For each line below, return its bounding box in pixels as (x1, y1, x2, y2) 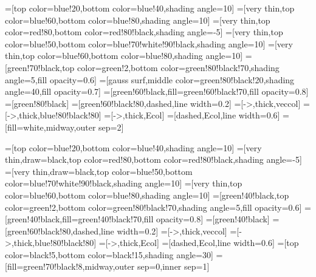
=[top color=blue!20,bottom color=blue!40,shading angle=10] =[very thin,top (5, 2, 295, 14)
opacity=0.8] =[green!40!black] (156, 213, 270, 225)
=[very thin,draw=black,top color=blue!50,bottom (5, 165, 193, 177)
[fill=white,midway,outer (5, 120, 96, 133)
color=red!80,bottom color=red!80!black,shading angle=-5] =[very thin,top (5, 26, 283, 38)
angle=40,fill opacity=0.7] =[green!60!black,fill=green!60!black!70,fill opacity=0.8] (5, 85, 309, 98)
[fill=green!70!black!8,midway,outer (5, 260, 135, 273)
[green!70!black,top (5, 61, 75, 74)
